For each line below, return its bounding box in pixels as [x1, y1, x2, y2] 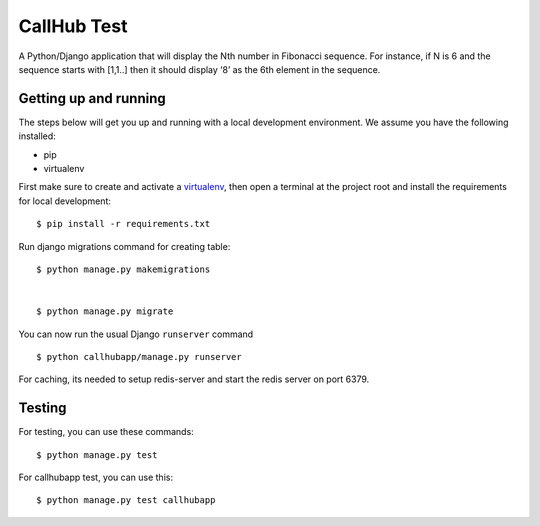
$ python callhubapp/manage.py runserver [36, 351, 242, 362]
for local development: [18, 195, 112, 207]
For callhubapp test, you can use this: [18, 471, 174, 483]
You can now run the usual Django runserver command [18, 328, 254, 340]
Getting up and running [18, 90, 166, 107]
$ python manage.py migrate [36, 306, 174, 317]
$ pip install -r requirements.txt [36, 218, 211, 230]
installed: [18, 130, 57, 142]
